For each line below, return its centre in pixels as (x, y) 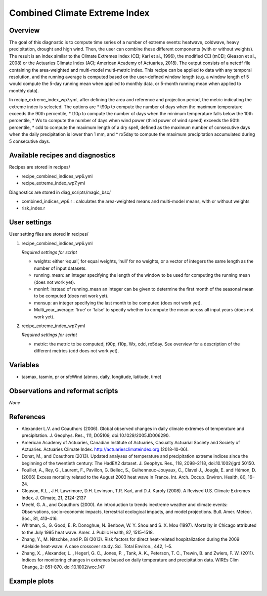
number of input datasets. (60, 268)
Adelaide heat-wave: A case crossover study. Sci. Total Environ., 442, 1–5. (97, 546)
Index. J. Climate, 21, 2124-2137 (54, 498)
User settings (30, 222)
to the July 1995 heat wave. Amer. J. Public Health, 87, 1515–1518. (88, 532)
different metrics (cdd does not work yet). (76, 351)
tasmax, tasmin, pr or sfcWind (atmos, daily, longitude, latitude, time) (91, 377)
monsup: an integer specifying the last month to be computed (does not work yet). (118, 303)
